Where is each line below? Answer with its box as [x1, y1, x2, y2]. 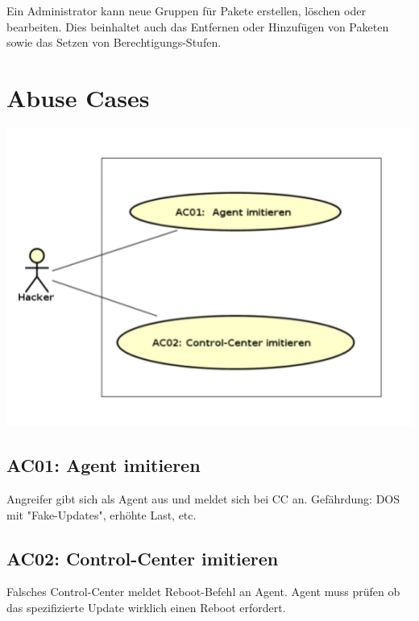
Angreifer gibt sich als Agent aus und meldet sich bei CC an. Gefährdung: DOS [6, 490, 400, 507]
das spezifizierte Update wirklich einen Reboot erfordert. [6, 598, 286, 615]
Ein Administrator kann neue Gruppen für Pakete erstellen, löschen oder [6, 2, 366, 19]
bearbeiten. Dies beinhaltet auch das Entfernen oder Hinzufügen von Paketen [6, 18, 389, 35]
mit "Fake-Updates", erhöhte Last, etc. [6, 506, 197, 523]
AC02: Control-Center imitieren [6, 545, 279, 570]
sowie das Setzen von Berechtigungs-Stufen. [6, 34, 222, 51]
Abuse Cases [6, 81, 150, 114]
